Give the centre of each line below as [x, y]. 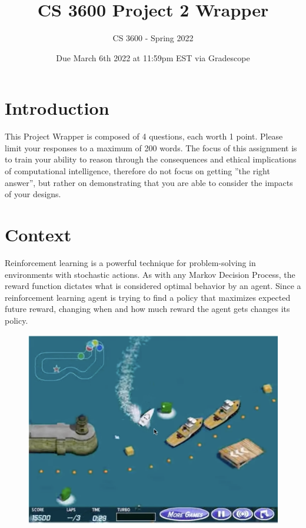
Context [38, 234]
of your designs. [33, 194]
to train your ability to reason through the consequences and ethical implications [151, 159]
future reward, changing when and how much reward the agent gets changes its [147, 309]
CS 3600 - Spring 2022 [153, 38]
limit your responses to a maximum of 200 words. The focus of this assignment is [151, 147]
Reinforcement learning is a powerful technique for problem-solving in [130, 262]
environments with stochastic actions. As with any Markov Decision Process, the [150, 274]
